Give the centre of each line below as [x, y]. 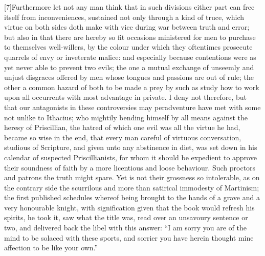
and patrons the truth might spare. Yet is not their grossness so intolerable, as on [132, 177]
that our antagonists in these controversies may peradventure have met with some [132, 107]
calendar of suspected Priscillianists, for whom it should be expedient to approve [130, 157]
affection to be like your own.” [51, 248]
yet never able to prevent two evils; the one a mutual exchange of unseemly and [129, 67]
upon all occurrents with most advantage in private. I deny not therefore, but [126, 97]
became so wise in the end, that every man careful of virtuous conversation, [123, 137]
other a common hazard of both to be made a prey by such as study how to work [132, 87]
